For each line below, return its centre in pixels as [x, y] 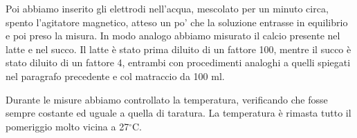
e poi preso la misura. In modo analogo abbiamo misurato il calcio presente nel [173, 36]
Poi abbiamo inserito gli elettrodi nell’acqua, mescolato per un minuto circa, [167, 8]
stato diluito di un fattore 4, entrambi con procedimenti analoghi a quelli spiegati [178, 62]
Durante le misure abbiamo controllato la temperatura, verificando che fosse [167, 99]
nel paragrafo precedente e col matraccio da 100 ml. [115, 76]
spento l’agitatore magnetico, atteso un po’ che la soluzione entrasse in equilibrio [177, 22]
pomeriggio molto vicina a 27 [67, 126]
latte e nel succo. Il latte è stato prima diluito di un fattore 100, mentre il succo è [178, 49]
